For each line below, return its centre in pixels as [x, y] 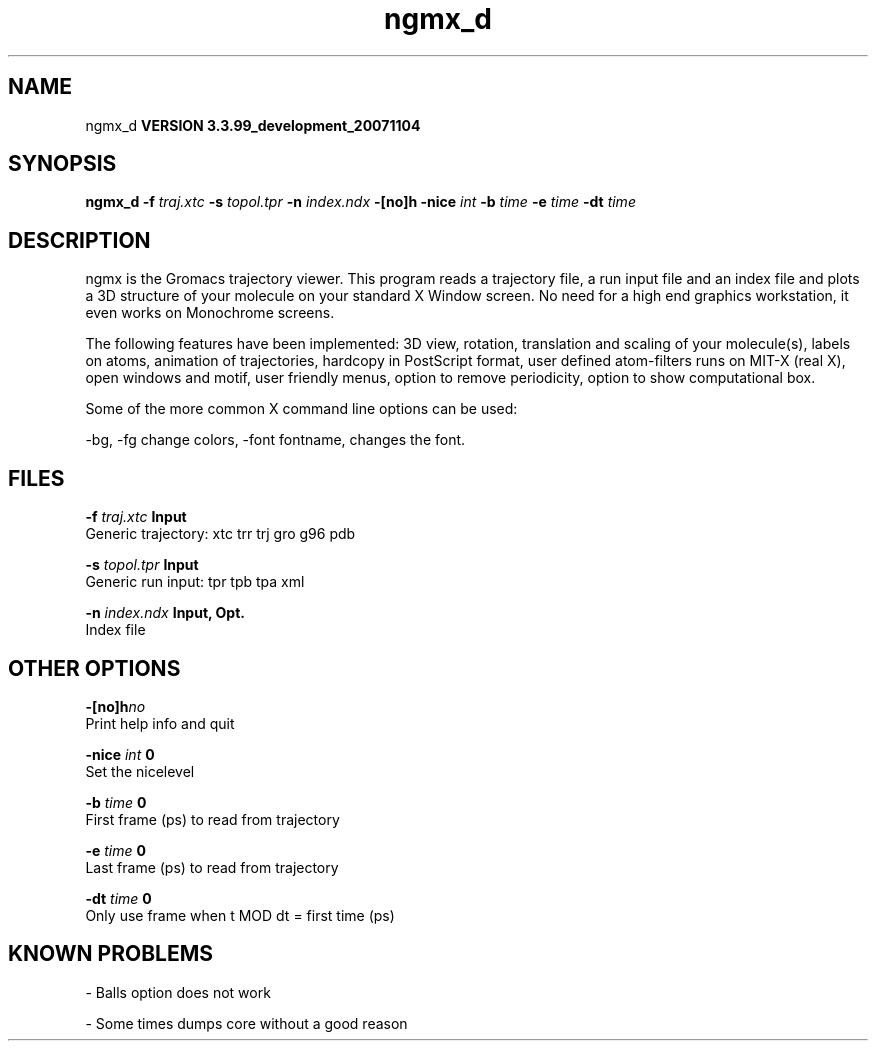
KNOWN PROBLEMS [110, 954]
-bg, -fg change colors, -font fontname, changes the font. [275, 440]
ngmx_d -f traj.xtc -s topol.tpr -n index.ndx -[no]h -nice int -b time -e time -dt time [360, 202]
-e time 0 [115, 850]
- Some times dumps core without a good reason [246, 1023]
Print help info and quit [160, 723]
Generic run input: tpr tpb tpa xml [195, 582]
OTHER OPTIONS [94, 668]
